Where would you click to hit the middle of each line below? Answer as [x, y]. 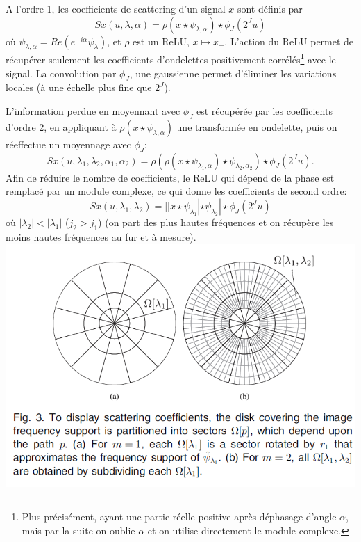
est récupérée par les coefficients [265, 111]
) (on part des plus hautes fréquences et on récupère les [216, 222]
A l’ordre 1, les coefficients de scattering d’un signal [116, 8]
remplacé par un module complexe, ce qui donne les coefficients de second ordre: [176, 191]
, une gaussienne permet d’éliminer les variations [233, 73]
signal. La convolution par [61, 73]
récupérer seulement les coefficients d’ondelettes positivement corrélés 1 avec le [171, 58]
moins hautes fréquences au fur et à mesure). [101, 236]
